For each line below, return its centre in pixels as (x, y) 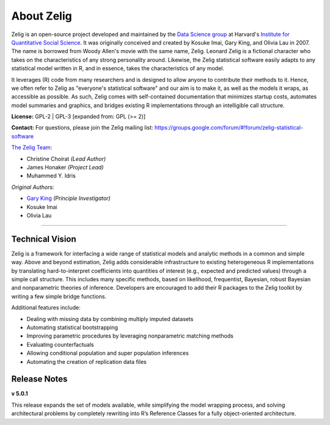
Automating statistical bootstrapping (72, 327)
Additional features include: (46, 308)
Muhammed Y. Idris (51, 176)
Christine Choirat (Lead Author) (66, 158)
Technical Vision (44, 239)
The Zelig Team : (32, 147)
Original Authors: (33, 187)
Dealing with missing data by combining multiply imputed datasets (110, 319)
